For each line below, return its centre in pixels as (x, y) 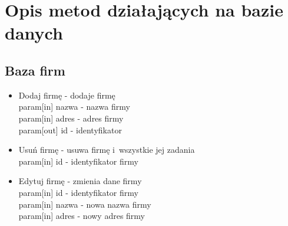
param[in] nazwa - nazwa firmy (74, 107)
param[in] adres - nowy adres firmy (82, 216)
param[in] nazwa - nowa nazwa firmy (85, 204)
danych (34, 33)
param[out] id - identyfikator (70, 130)
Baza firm (35, 70)
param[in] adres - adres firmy (71, 118)
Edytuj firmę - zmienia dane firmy (80, 181)
